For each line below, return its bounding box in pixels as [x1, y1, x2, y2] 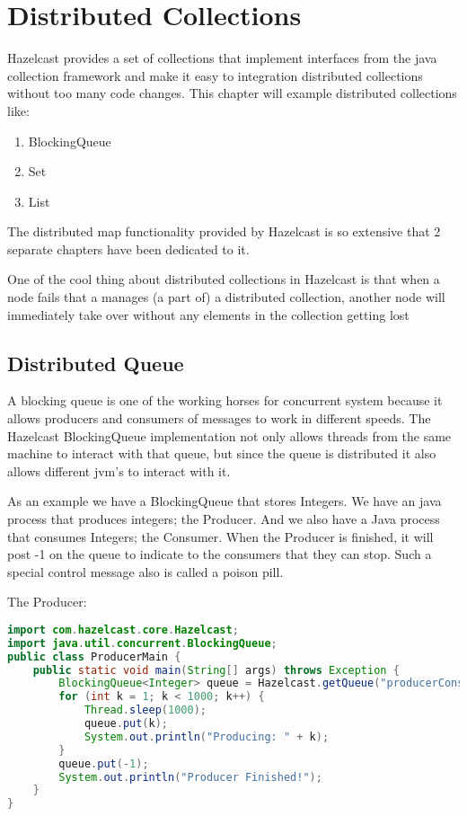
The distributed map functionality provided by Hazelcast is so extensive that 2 [7, 222, 441, 241]
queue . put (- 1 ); [58, 757, 149, 770]
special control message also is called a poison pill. [7, 562, 284, 581]
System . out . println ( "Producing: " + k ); [84, 730, 330, 743]
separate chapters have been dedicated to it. [7, 239, 250, 258]
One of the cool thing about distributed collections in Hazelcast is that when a [7, 270, 440, 288]
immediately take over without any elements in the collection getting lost [7, 305, 410, 324]
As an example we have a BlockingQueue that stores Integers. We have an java [7, 492, 442, 510]
